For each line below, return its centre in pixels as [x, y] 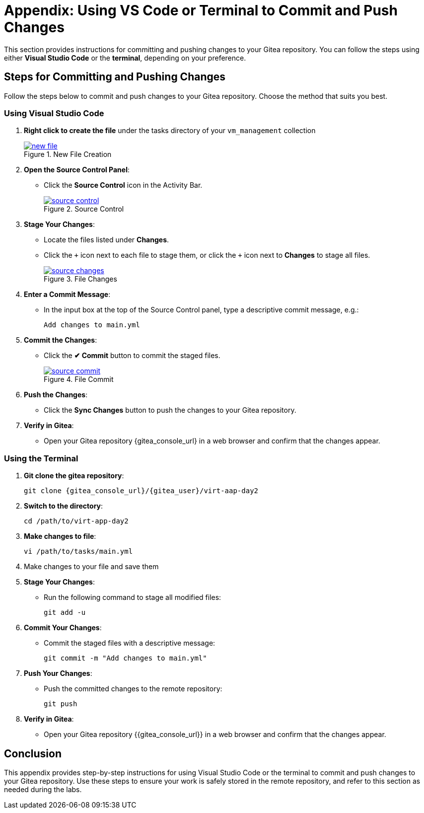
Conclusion [33, 753]
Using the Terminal [41, 458]
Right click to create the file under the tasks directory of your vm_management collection [170, 131]
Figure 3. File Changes [80, 279]
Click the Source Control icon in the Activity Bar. [123, 185]
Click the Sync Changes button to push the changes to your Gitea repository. [170, 410]
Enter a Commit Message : [67, 295]
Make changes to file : [60, 536]
